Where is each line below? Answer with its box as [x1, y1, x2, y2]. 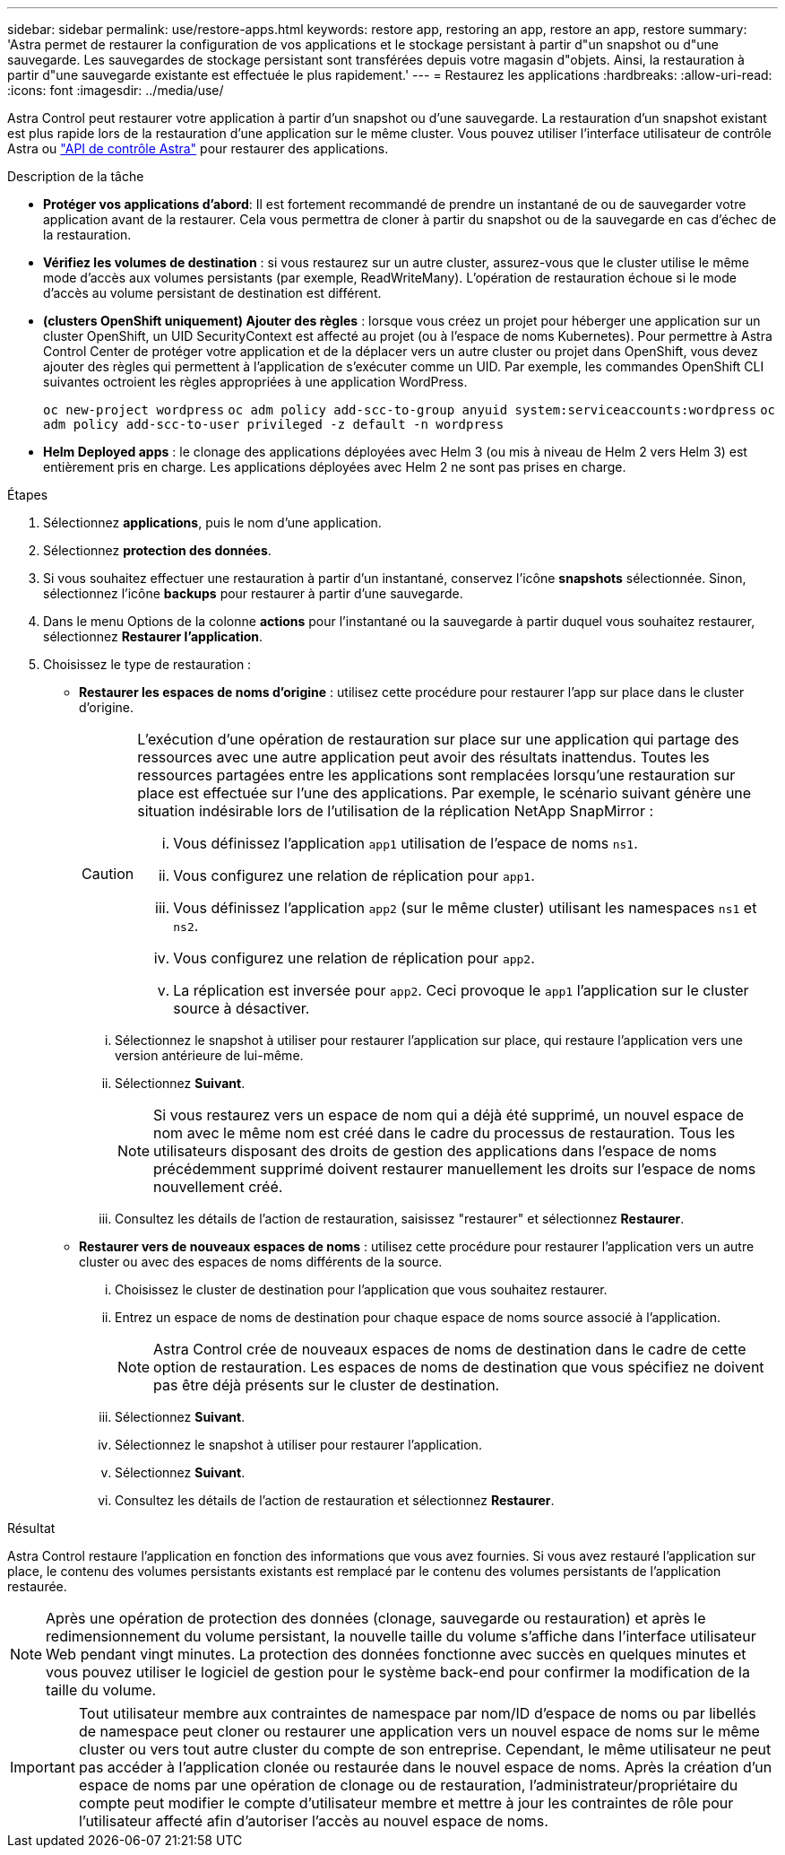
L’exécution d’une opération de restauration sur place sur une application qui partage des [137, 730, 739, 748]
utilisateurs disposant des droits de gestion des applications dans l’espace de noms [153, 1142, 717, 1160]
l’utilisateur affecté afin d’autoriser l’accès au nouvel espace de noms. [78, 1812, 548, 1830]
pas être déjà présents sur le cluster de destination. [153, 1376, 500, 1394]
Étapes [7, 487, 48, 502]
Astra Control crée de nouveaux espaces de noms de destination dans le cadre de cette [153, 1340, 746, 1358]
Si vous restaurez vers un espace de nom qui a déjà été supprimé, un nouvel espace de [153, 1106, 745, 1124]
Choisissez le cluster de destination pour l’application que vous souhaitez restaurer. [115, 1282, 608, 1297]
